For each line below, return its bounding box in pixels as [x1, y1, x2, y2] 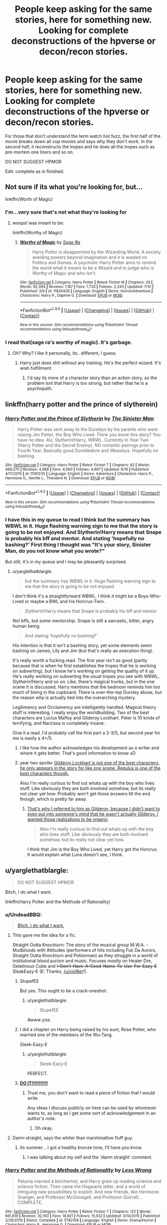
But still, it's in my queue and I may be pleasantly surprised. [5, 559, 127, 565]
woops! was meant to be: [12, 220, 65, 226]
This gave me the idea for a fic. [12, 932, 76, 938]
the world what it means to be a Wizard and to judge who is [32, 265, 154, 271]
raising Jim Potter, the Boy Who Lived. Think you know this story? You [17, 432, 161, 438]
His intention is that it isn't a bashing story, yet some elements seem [12, 642, 152, 648]
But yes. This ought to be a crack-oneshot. [19, 988, 108, 994]
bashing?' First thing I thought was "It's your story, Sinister [5, 541, 152, 548]
